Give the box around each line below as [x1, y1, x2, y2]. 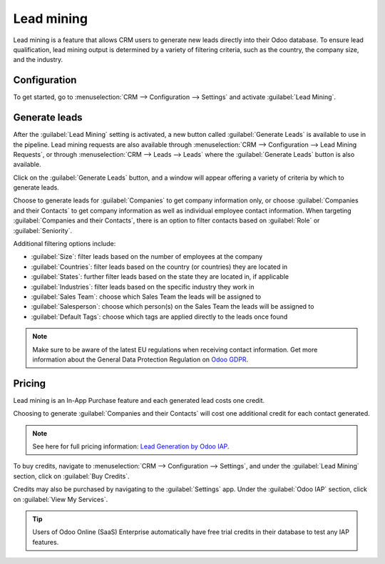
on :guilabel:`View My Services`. [13, 495, 108, 503]
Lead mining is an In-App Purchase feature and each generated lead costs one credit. [13, 396, 265, 404]
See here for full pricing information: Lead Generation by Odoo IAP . [32, 442, 230, 451]
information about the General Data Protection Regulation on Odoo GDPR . [32, 355, 249, 364]
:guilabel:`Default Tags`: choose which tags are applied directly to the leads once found [31, 312, 288, 321]
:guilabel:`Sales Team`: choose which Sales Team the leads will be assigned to [31, 292, 262, 301]
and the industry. [13, 56, 63, 64]
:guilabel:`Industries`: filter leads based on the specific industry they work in [31, 282, 255, 291]
